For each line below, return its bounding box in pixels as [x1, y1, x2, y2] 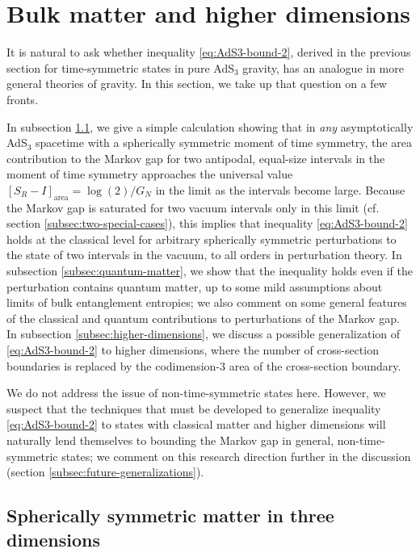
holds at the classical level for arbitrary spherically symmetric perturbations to [6, 230, 397, 247]
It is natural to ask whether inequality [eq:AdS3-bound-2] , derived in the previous [6, 44, 411, 61]
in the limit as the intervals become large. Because [155, 181, 405, 198]
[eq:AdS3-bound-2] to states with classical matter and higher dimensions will [6, 416, 386, 433]
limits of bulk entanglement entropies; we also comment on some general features [6, 294, 407, 311]
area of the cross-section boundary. [229, 357, 401, 374]
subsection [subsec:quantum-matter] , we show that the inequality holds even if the [6, 262, 413, 279]
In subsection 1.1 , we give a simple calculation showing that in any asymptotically [6, 118, 414, 135]
